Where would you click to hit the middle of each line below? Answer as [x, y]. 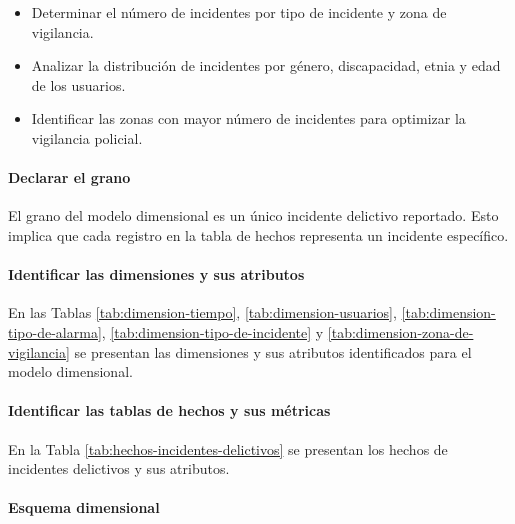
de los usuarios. [78, 84]
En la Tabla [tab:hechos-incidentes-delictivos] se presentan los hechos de [228, 448]
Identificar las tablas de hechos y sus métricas [169, 410]
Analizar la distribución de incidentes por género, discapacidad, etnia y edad [266, 65]
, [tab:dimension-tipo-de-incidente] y [212, 331]
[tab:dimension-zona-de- [400, 331]
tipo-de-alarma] [55, 331]
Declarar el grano [69, 177]
